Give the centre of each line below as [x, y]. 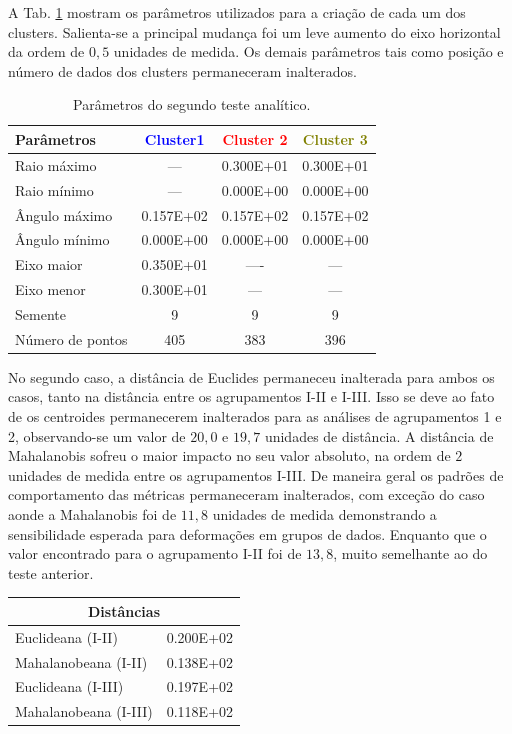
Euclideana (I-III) [69, 686]
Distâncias [124, 610]
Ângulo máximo [64, 214]
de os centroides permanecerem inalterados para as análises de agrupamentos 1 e [255, 416]
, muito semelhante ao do [410, 553]
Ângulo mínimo [62, 239]
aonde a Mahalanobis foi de [92, 513]
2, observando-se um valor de [97, 435]
